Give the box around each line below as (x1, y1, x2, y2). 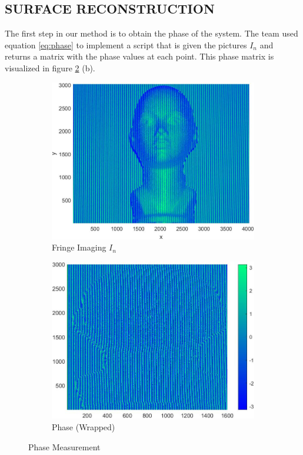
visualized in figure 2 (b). (5, 61, 95, 74)
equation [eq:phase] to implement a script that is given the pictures (5, 38, 247, 51)
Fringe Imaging (52, 241, 106, 253)
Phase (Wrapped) (52, 421, 115, 433)
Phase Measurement (28, 440, 101, 453)
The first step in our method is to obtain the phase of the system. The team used (5, 27, 298, 39)
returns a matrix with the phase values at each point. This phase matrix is (5, 50, 274, 62)
